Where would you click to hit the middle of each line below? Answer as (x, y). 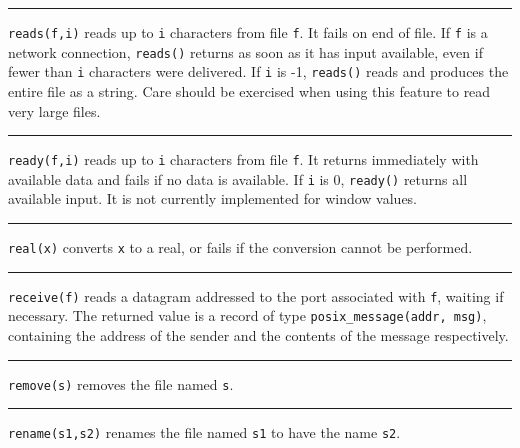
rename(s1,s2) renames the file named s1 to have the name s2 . (204, 432)
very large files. (54, 110)
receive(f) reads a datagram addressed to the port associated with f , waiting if (256, 295)
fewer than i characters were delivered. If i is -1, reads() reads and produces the (258, 71)
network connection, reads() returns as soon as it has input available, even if (245, 51)
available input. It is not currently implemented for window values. (213, 198)
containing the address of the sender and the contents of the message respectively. (258, 335)
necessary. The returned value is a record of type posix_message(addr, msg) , (247, 315)
